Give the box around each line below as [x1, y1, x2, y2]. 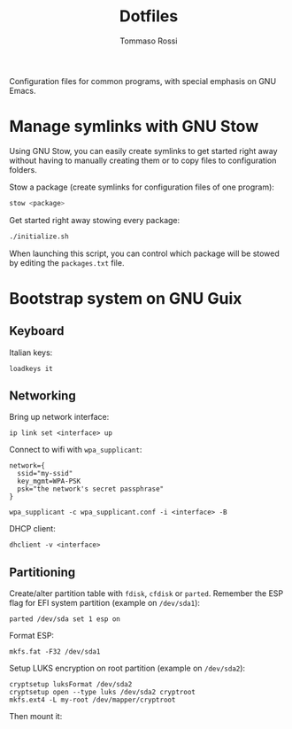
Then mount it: [9, 711, 63, 722]
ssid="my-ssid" [17, 469, 73, 478]
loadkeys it [9, 364, 53, 373]
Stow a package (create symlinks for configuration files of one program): [9, 182, 274, 192]
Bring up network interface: [9, 412, 110, 423]
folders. [9, 164, 37, 174]
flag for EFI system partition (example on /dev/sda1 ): [9, 598, 201, 609]
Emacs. [9, 85, 36, 96]
